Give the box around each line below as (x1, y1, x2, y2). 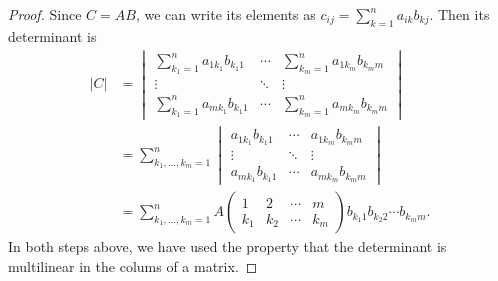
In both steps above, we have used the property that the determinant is (8, 236, 447, 257)
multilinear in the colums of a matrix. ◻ (8, 255, 258, 276)
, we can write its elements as (135, 4, 316, 24)
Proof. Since (8, 4, 82, 24)
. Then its (429, 4, 490, 24)
